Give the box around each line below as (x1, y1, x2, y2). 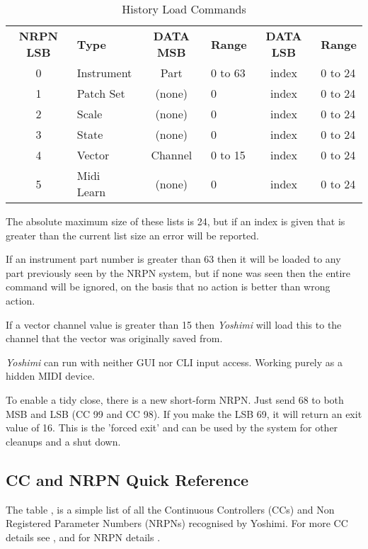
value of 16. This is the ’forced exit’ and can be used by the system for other (6, 420, 338, 435)
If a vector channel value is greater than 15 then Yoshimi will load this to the (6, 317, 342, 332)
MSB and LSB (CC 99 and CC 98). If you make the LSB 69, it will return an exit (6, 406, 362, 421)
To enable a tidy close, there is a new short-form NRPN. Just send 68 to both (6, 392, 344, 407)
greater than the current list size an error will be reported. (6, 227, 259, 242)
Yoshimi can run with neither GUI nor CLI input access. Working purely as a (6, 354, 343, 369)
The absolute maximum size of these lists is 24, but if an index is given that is (6, 214, 345, 228)
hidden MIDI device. (6, 368, 95, 383)
